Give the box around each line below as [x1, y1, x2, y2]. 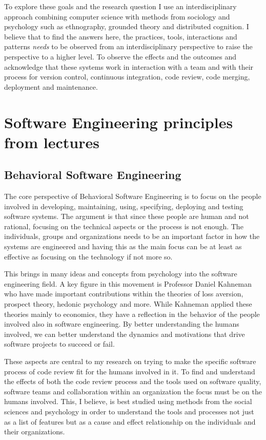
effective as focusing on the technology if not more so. [4, 251, 173, 262]
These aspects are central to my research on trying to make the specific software [4, 356, 256, 367]
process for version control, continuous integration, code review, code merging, [4, 71, 250, 82]
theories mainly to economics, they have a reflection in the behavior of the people [4, 308, 260, 319]
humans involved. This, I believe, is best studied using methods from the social [4, 396, 252, 407]
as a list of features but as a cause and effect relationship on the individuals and [4, 416, 256, 427]
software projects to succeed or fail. [4, 338, 115, 349]
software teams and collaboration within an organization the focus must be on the [4, 386, 262, 396]
